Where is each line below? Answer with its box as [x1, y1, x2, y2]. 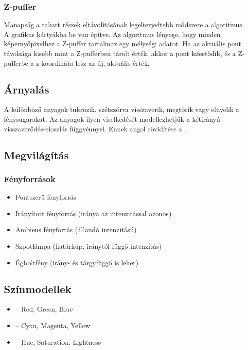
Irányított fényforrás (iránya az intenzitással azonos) [15, 208, 172, 218]
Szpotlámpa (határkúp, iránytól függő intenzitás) [15, 240, 162, 251]
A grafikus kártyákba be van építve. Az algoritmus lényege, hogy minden [4, 29, 221, 39]
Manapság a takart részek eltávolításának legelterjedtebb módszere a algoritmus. [4, 19, 244, 30]
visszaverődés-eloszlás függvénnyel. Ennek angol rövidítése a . [4, 123, 186, 133]
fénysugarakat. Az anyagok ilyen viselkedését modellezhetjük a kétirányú [4, 113, 220, 124]
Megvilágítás [4, 147, 69, 162]
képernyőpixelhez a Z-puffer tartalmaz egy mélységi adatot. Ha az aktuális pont [4, 38, 241, 49]
